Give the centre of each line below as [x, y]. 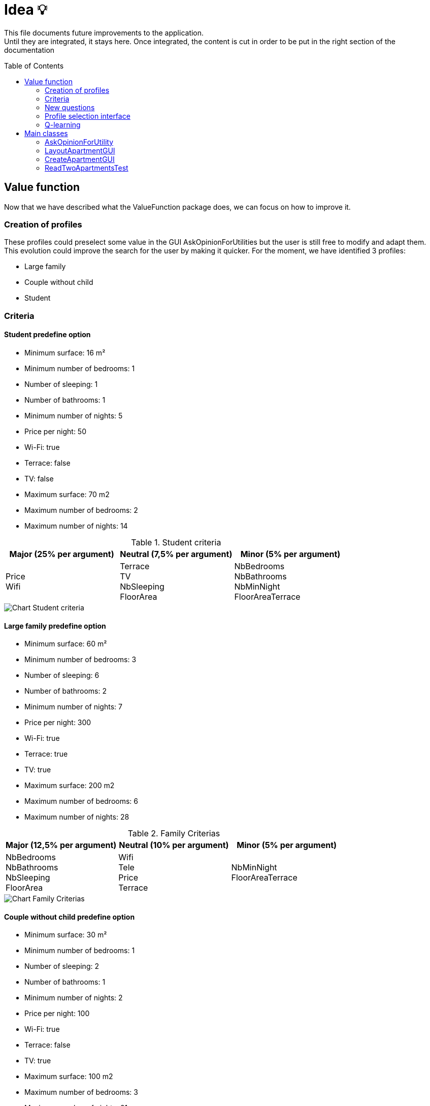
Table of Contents [34, 66]
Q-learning [63, 124]
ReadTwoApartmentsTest [87, 168]
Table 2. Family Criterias [174, 834]
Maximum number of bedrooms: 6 [81, 801]
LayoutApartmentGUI [80, 150]
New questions [70, 107]
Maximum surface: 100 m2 [69, 1077]
